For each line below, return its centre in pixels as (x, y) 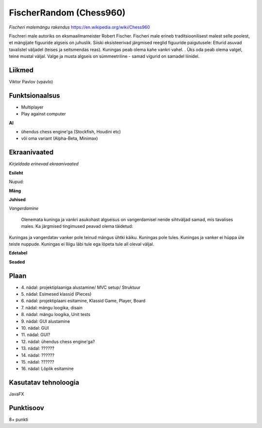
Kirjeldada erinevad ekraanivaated (44, 164)
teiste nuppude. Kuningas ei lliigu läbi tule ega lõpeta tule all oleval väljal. (82, 244)
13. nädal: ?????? (38, 349)
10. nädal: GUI (35, 328)
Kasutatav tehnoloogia (44, 383)
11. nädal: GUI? (36, 335)
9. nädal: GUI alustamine (46, 321)
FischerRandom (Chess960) (67, 13)
